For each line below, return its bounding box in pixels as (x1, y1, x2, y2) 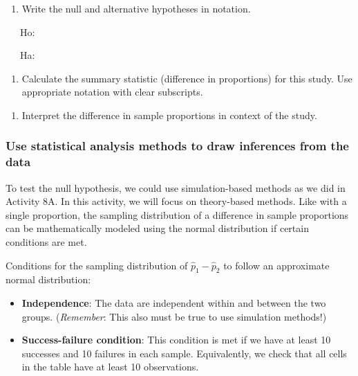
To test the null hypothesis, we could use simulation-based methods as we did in (6, 180, 346, 195)
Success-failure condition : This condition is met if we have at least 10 (21, 332, 331, 347)
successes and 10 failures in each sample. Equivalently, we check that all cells (21, 346, 347, 360)
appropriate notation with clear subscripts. (21, 84, 203, 99)
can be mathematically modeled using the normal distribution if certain (6, 221, 309, 235)
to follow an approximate (223, 258, 330, 272)
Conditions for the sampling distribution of (6, 258, 188, 272)
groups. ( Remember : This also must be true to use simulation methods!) (21, 309, 327, 323)
